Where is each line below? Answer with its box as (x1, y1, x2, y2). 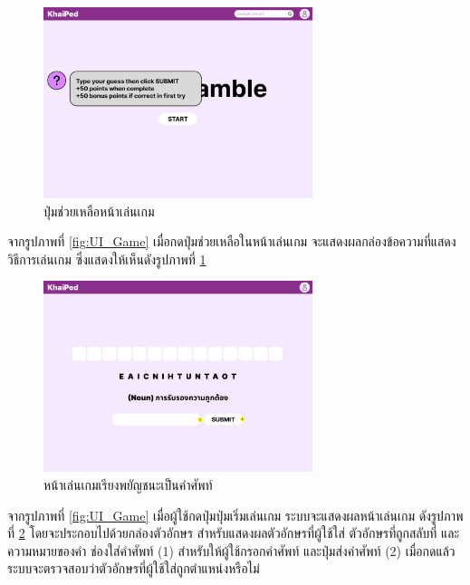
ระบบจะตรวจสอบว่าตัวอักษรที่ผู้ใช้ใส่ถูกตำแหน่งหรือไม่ (7, 559, 260, 578)
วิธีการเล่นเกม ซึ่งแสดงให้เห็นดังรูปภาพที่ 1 (7, 249, 206, 268)
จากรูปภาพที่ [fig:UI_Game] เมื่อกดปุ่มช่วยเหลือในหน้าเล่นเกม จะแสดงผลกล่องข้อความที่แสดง (7, 232, 456, 251)
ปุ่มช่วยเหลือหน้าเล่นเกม (43, 201, 155, 220)
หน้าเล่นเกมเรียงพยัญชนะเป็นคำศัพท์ (43, 475, 213, 494)
